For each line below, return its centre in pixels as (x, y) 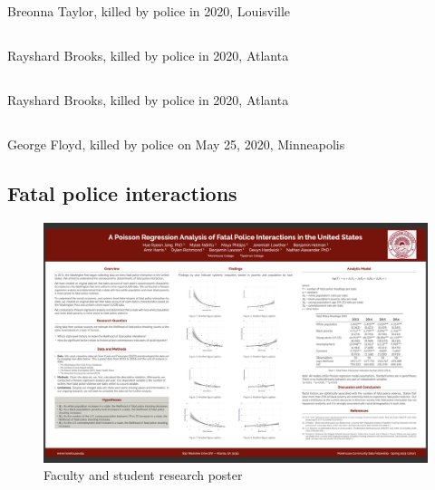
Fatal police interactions (122, 192)
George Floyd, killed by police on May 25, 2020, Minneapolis (176, 144)
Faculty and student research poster (143, 475)
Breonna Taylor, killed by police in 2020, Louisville (149, 11)
